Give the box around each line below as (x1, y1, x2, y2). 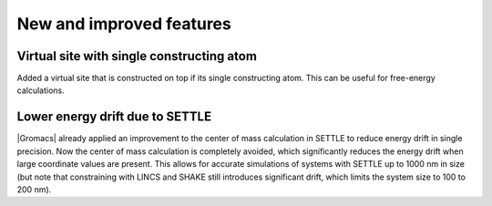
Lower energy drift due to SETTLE (16, 109, 212, 125)
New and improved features (16, 14, 231, 34)
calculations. (16, 85, 65, 96)
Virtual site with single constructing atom (16, 48, 257, 64)
